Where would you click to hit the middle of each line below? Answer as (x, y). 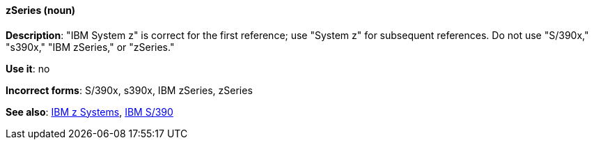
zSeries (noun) (41, 10)
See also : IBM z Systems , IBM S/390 (89, 112)
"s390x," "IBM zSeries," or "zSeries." (90, 47)
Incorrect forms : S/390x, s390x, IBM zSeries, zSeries (129, 90)
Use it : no (28, 68)
